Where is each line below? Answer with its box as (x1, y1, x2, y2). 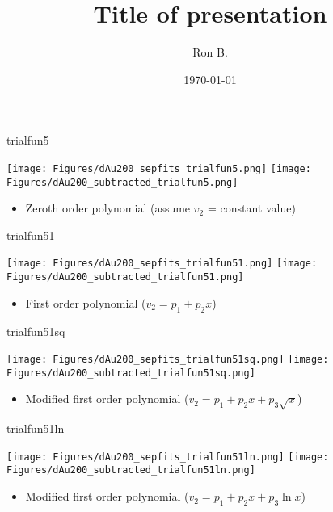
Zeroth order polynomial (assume (25, 199, 191, 216)
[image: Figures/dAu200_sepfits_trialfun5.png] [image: (6, 162, 311, 174)
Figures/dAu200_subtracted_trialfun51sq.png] (6, 367, 255, 379)
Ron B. (192, 44, 228, 61)
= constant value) (207, 199, 296, 216)
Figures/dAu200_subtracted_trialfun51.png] (6, 271, 244, 283)
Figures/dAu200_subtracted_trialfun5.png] (6, 176, 238, 188)
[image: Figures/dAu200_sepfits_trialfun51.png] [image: (6, 258, 318, 270)
